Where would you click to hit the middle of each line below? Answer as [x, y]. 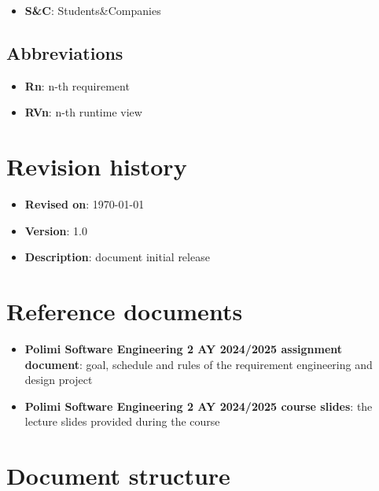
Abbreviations [65, 52]
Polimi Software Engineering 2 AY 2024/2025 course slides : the [199, 406]
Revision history [97, 166]
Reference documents [125, 311]
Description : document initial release [117, 257]
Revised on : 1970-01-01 [85, 204]
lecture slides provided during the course [122, 421]
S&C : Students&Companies [93, 10]
